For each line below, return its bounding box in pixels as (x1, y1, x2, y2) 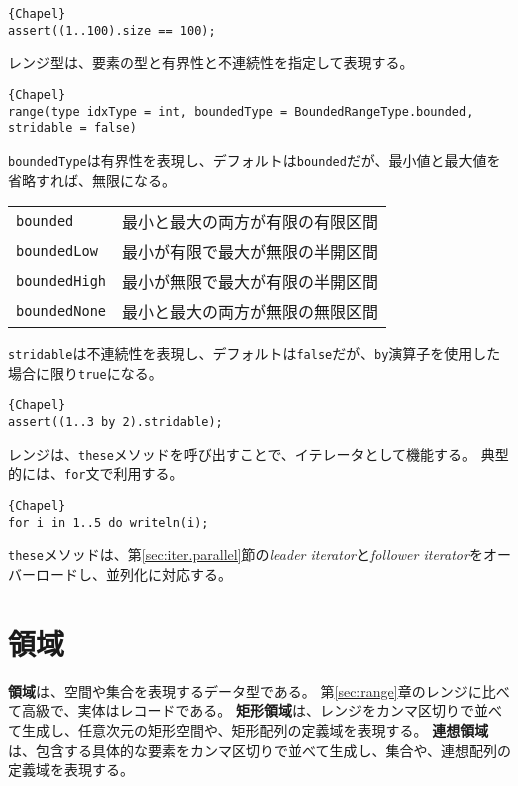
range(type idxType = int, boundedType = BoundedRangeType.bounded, (8, 104, 474, 119)
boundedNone (16, 303, 107, 320)
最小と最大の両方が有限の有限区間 (122, 210, 379, 234)
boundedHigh (16, 273, 107, 290)
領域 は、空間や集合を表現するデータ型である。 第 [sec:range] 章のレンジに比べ (8, 680, 510, 701)
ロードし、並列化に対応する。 (35, 564, 232, 585)
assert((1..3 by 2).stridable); (8, 415, 223, 430)
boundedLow (16, 243, 98, 260)
